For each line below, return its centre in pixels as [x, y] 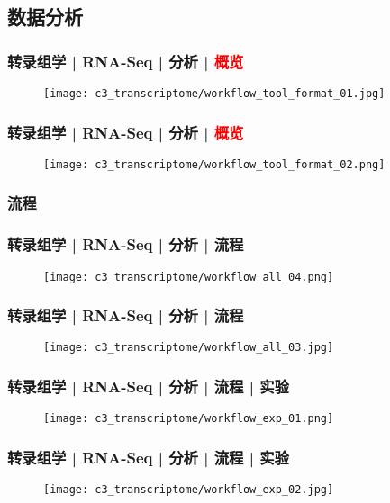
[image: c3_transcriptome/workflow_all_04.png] [189, 277]
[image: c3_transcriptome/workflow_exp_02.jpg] [189, 490]
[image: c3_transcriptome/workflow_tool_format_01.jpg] [214, 94]
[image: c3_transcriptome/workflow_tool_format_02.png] [214, 164]
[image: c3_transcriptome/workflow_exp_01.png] [189, 419]
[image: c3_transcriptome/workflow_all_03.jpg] [189, 348]
